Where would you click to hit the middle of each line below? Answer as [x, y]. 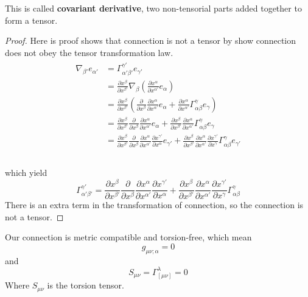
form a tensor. [31, 20]
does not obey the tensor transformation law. [89, 52]
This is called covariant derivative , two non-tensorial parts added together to [153, 8]
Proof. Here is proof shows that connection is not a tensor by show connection [151, 40]
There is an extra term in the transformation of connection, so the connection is [154, 205]
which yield [26, 173]
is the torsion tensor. [86, 285]
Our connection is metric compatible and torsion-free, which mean [128, 237]
